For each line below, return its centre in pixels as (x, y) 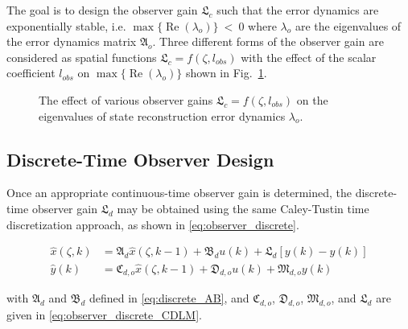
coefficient (31, 73)
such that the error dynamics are (298, 10)
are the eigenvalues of (348, 25)
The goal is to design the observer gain (102, 10)
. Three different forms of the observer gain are (268, 41)
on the (312, 99)
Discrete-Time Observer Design (140, 159)
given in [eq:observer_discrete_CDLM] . (104, 315)
